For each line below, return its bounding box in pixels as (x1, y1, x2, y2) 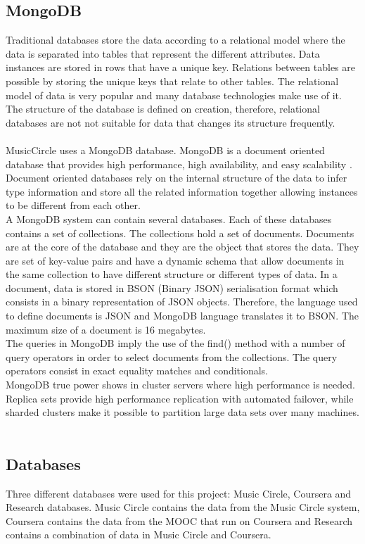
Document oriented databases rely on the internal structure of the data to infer (6, 170, 347, 185)
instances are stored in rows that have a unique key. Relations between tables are (6, 60, 355, 75)
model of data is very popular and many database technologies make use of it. (6, 87, 342, 102)
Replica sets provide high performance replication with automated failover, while (6, 391, 354, 405)
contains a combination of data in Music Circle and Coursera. (6, 527, 271, 542)
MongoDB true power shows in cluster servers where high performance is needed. (6, 377, 355, 392)
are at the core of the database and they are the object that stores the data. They (6, 239, 359, 254)
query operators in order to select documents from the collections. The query (6, 349, 338, 364)
